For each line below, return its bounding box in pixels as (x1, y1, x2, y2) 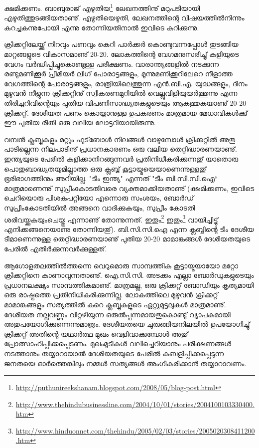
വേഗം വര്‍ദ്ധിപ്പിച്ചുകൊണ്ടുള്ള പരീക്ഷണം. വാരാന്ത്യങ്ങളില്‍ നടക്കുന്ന (4, 58, 219, 69)
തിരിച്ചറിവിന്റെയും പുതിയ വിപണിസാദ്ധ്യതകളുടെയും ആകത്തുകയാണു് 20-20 (4, 98, 247, 108)
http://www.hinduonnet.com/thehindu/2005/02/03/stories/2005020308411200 (15, 425, 255, 436)
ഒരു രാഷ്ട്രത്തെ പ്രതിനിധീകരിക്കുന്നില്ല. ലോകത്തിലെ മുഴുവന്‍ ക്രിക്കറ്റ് (4, 289, 218, 300)
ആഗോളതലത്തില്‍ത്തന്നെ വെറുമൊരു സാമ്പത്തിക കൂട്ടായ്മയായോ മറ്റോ (4, 260, 239, 270)
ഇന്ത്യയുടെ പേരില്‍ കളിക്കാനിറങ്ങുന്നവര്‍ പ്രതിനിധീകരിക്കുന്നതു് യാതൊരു (4, 153, 239, 164)
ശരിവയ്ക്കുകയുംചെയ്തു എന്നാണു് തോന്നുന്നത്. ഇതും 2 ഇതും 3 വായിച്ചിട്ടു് (4, 213, 218, 224)
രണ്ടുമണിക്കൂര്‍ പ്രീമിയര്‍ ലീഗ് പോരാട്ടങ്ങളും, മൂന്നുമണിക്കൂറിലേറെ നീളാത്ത (4, 68, 233, 79)
